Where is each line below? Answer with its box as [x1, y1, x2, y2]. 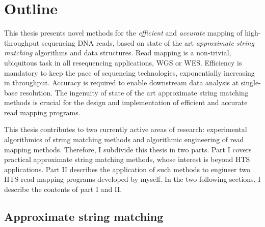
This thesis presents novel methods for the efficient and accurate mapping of [4, 27, 243, 38]
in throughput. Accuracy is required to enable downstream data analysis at [4, 77, 239, 88]
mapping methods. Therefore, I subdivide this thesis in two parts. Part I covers [4, 144, 252, 154]
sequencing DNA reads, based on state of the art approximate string [41, 37, 254, 48]
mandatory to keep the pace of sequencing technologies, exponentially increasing [4, 67, 255, 78]
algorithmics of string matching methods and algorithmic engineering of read [4, 134, 244, 145]
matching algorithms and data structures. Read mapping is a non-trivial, [4, 47, 231, 58]
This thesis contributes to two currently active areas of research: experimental [4, 124, 247, 135]
